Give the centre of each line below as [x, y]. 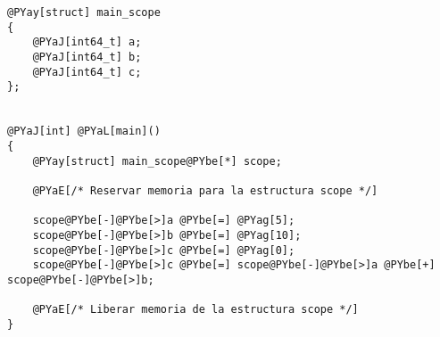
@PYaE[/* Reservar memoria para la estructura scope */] [205, 190]
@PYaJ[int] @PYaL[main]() [84, 132]
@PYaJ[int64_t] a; [87, 42]
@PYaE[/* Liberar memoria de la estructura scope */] [195, 310]
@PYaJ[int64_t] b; [87, 57]
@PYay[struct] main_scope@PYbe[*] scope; [157, 161]
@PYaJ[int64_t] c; [87, 72]
